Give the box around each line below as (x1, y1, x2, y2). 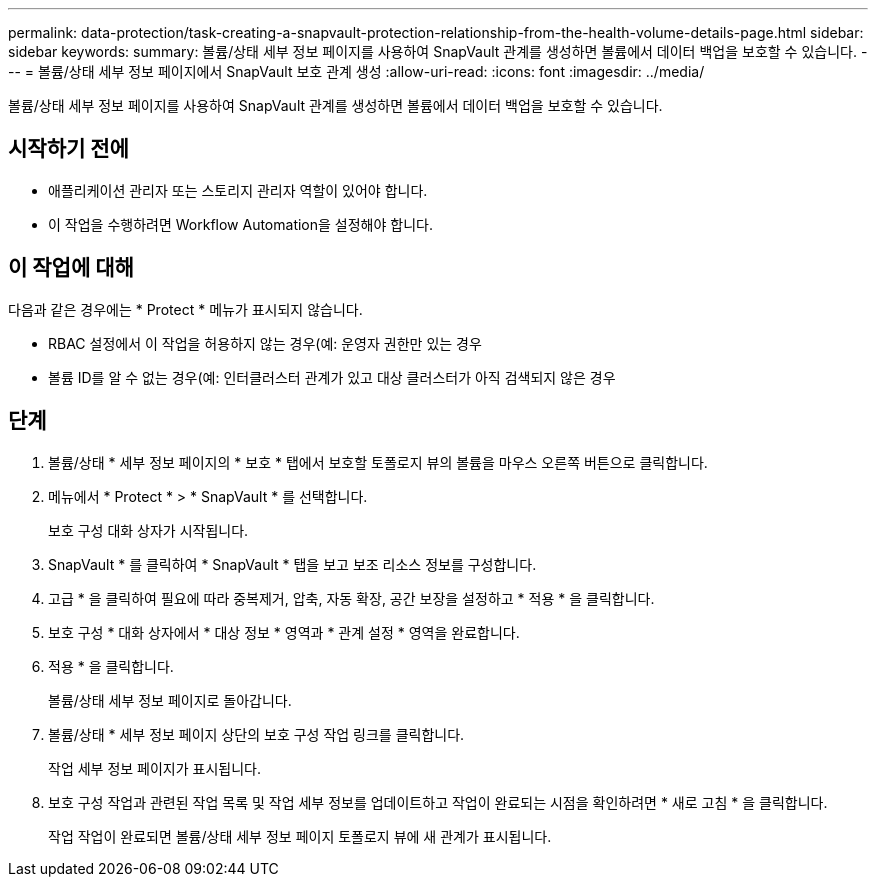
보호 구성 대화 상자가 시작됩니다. (48, 521, 249, 539)
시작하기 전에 (8, 136, 129, 162)
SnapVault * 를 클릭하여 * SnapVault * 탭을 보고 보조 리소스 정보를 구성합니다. (48, 555, 537, 573)
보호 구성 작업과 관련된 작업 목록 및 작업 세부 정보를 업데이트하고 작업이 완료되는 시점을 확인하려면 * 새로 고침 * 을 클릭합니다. (48, 793, 828, 811)
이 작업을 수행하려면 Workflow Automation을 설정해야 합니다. (48, 215, 433, 233)
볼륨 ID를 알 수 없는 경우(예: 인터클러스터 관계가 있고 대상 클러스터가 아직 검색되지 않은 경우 (48, 368, 616, 386)
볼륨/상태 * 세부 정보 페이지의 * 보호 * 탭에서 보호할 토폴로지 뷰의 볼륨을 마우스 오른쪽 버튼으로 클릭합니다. (48, 453, 708, 471)
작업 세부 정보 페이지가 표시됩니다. (48, 759, 261, 777)
